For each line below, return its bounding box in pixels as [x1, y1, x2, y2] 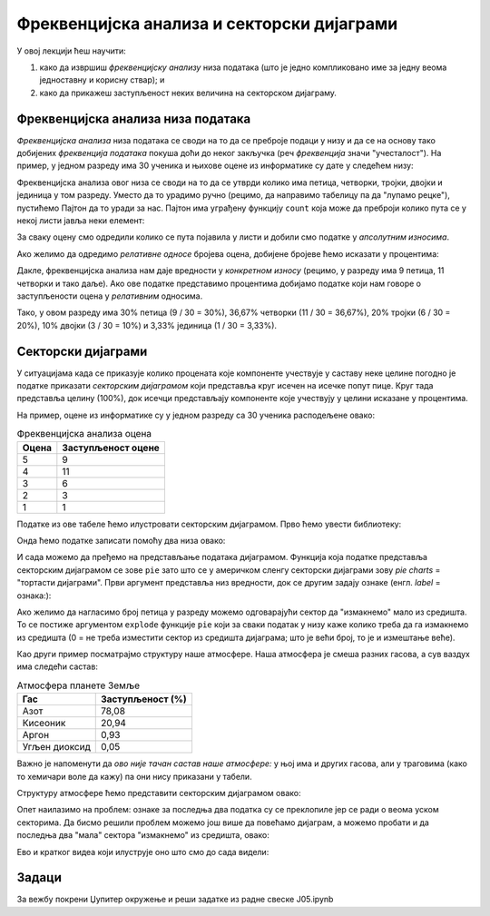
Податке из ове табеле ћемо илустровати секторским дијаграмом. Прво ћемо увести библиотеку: [16, 518, 402, 529]
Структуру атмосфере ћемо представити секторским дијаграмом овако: [16, 788, 301, 798]
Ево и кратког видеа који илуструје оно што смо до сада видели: [16, 846, 269, 857]
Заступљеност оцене [62, 441, 161, 454]
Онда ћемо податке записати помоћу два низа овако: [16, 535, 226, 546]
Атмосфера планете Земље [16, 679, 141, 692]
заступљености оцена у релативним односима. [16, 291, 203, 301]
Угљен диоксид [22, 741, 91, 753]
